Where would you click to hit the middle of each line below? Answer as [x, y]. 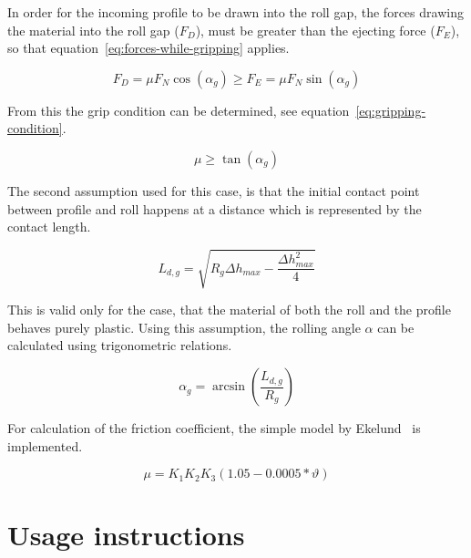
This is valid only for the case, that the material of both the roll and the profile [229, 310]
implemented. [45, 445]
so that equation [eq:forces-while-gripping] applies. [148, 48]
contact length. [49, 227]
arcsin [229, 387]
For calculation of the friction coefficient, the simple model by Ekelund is [214, 428]
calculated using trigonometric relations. [120, 345]
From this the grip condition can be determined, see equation [179, 110]
